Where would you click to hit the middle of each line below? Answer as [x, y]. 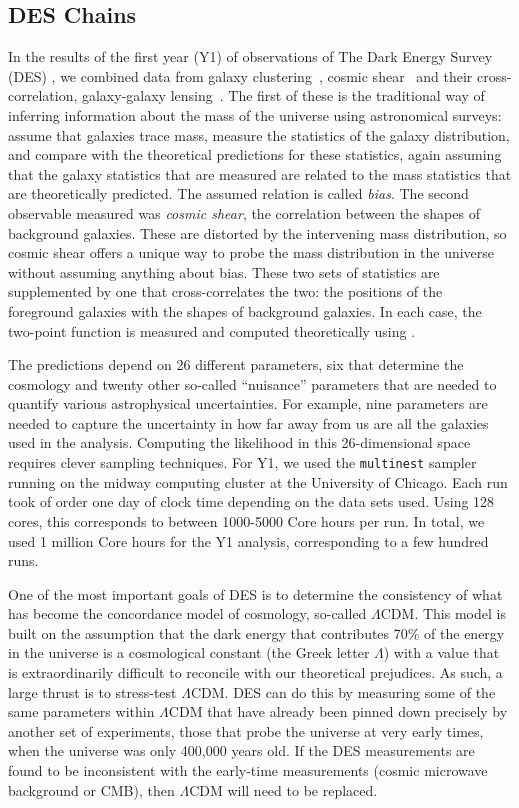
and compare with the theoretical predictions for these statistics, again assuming [255, 154]
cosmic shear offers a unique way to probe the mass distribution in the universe [251, 252]
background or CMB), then [91, 789]
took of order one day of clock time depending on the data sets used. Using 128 [251, 501]
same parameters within [81, 711]
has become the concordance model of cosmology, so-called [187, 613]
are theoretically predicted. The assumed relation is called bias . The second [238, 193]
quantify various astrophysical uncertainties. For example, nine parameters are [248, 403]
